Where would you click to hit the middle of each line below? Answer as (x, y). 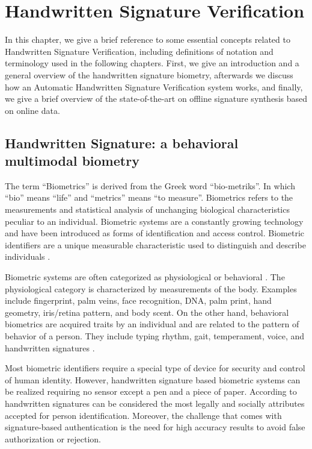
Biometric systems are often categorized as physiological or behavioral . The (145, 277)
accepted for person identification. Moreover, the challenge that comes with (143, 415)
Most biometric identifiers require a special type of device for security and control (155, 368)
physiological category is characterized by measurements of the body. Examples (151, 288)
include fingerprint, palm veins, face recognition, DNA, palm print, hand (138, 300)
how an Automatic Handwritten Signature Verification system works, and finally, (154, 86)
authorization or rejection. (53, 438)
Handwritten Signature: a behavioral (122, 143)
